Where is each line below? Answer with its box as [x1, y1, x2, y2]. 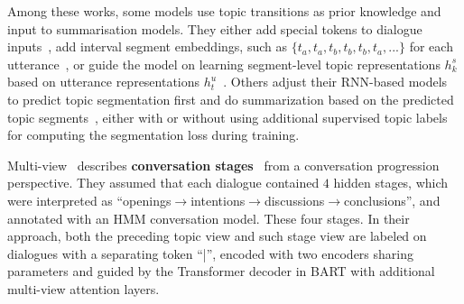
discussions [264, 190, 325, 209]
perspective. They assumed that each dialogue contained [7, 173, 320, 192]
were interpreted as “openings [7, 190, 172, 209]
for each [409, 37, 453, 56]
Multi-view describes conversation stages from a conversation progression [7, 155, 440, 174]
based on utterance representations [7, 72, 200, 91]
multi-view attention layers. [7, 279, 160, 298]
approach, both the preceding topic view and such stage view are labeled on [7, 226, 427, 245]
